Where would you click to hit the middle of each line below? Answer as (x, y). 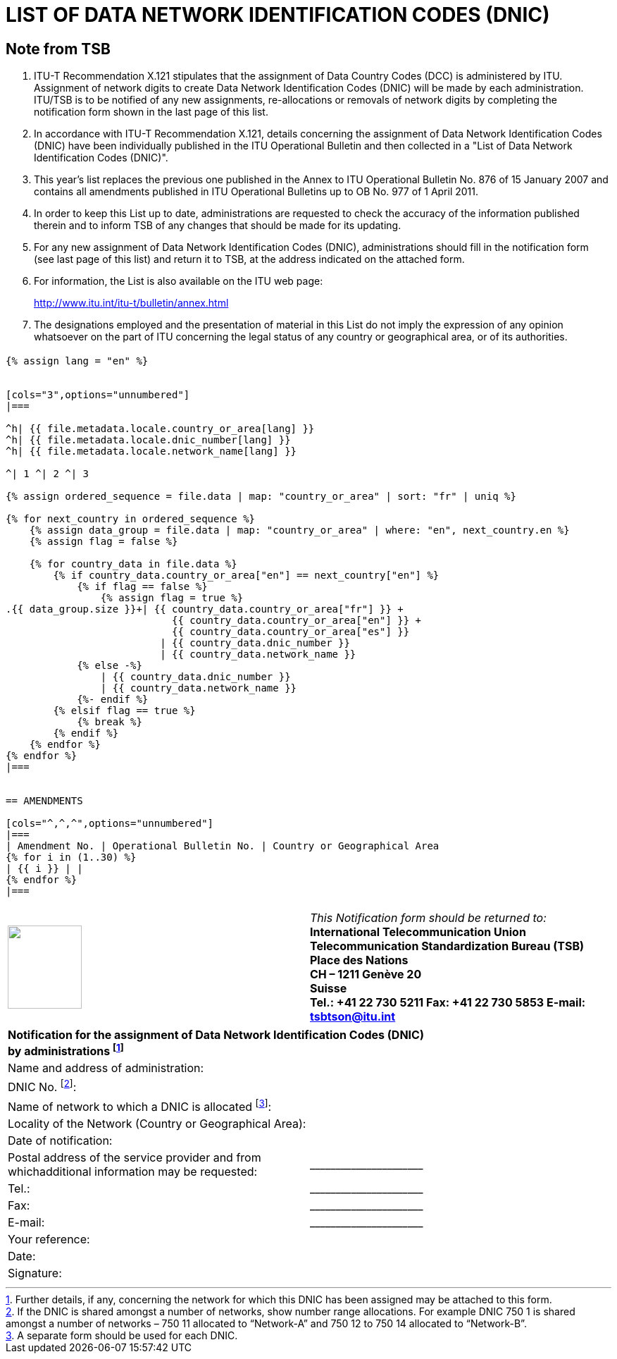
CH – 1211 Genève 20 (366, 974)
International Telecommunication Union (418, 932)
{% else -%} (110, 665)
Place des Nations (359, 960)
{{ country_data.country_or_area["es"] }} (291, 631)
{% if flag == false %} (142, 586)
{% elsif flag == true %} (124, 710)
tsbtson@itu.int (353, 1017)
